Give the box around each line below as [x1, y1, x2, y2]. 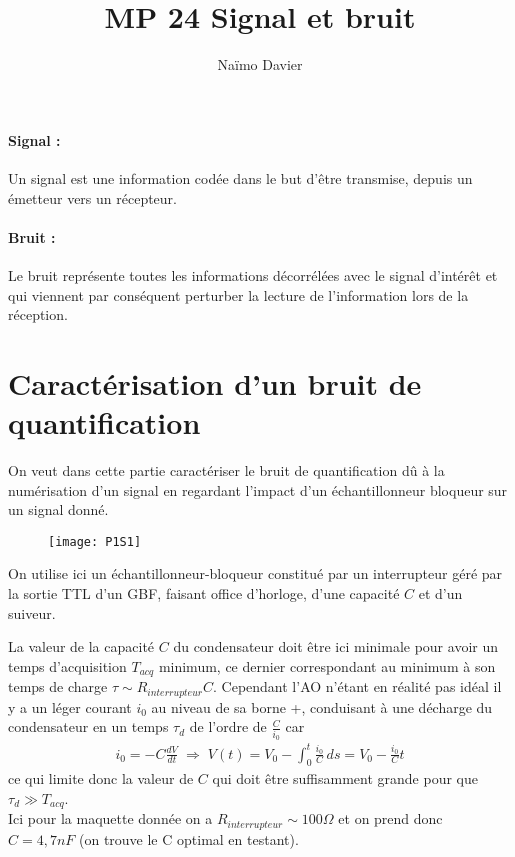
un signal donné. [8, 499, 109, 520]
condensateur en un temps [8, 716, 169, 737]
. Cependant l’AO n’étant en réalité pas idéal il [213, 676, 502, 697]
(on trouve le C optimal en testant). [78, 828, 299, 849]
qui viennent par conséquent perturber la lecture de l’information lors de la [8, 284, 469, 305]
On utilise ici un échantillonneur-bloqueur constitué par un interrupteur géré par [8, 563, 503, 584]
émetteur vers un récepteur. [8, 187, 177, 208]
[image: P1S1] [48, 534, 142, 549]
